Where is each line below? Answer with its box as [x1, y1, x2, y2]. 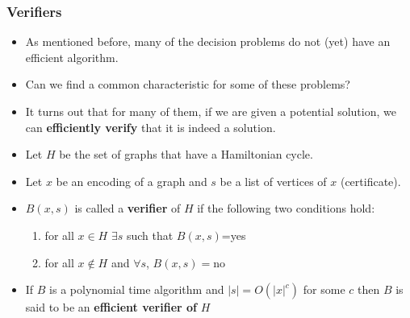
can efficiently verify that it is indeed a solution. [25, 118, 276, 135]
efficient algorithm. [25, 48, 119, 65]
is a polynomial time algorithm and [49, 281, 224, 298]
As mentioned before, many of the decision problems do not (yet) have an [25, 33, 391, 50]
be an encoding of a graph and [56, 172, 207, 189]
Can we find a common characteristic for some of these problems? [25, 76, 350, 93]
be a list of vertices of [220, 172, 327, 189]
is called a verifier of [74, 200, 181, 217]
